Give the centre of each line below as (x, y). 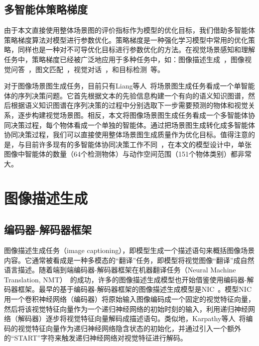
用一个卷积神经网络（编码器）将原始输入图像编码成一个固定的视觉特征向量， (129, 299)
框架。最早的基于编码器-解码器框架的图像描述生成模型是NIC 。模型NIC (134, 289)
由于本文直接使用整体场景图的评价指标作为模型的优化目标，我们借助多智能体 (129, 30)
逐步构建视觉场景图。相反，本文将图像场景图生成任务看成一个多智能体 (133, 115)
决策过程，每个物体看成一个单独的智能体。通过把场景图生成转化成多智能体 (133, 125)
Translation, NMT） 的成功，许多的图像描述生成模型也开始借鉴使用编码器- (126, 279)
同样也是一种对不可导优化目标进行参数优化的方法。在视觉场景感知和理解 (136, 49)
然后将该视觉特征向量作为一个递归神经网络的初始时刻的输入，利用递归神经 (126, 308)
